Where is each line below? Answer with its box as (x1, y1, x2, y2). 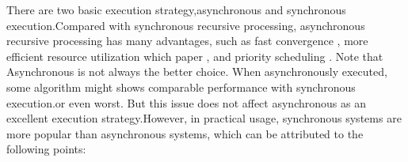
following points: (6, 141, 86, 157)
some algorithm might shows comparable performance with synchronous (6, 78, 356, 95)
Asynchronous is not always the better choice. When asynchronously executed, (6, 63, 387, 80)
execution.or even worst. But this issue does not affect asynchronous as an (6, 94, 366, 111)
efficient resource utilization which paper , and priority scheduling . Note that (6, 47, 383, 64)
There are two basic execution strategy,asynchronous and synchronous (6, 2, 346, 17)
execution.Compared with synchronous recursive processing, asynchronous (6, 17, 365, 33)
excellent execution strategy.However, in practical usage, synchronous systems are (6, 110, 402, 126)
